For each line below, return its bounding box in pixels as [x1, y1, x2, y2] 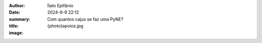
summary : [9, 16, 31, 22]
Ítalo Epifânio [47, 3, 74, 8]
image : [9, 29, 24, 36]
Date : [9, 10, 20, 15]
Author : [9, 3, 25, 8]
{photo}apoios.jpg [47, 23, 83, 29]
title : [9, 23, 19, 29]
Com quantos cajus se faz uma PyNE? [47, 16, 124, 22]
